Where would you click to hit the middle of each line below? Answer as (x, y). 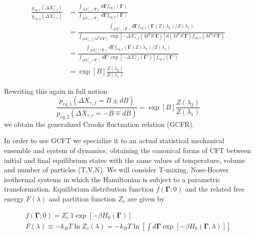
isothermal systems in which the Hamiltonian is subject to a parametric (112, 179)
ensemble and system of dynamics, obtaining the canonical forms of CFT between (127, 150)
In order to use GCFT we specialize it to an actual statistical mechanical (114, 140)
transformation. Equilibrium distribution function (79, 189)
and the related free (215, 189)
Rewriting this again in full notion (56, 91)
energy (14, 198)
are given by (146, 198)
